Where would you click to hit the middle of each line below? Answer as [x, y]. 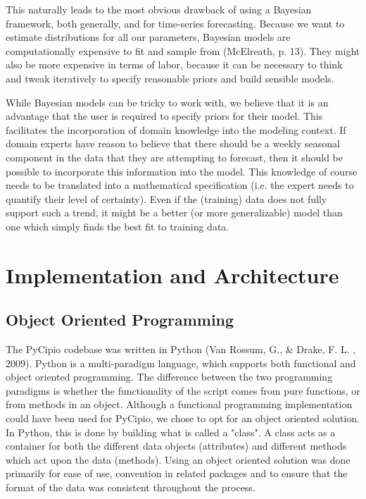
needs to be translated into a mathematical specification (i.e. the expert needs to [180, 185]
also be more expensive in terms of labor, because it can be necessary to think [174, 64]
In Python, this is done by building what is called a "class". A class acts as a [171, 432]
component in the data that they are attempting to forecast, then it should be [174, 157]
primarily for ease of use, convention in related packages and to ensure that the [177, 473]
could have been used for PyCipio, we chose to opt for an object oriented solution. [183, 418]
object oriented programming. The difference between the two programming [169, 377]
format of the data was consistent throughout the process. [131, 487]
